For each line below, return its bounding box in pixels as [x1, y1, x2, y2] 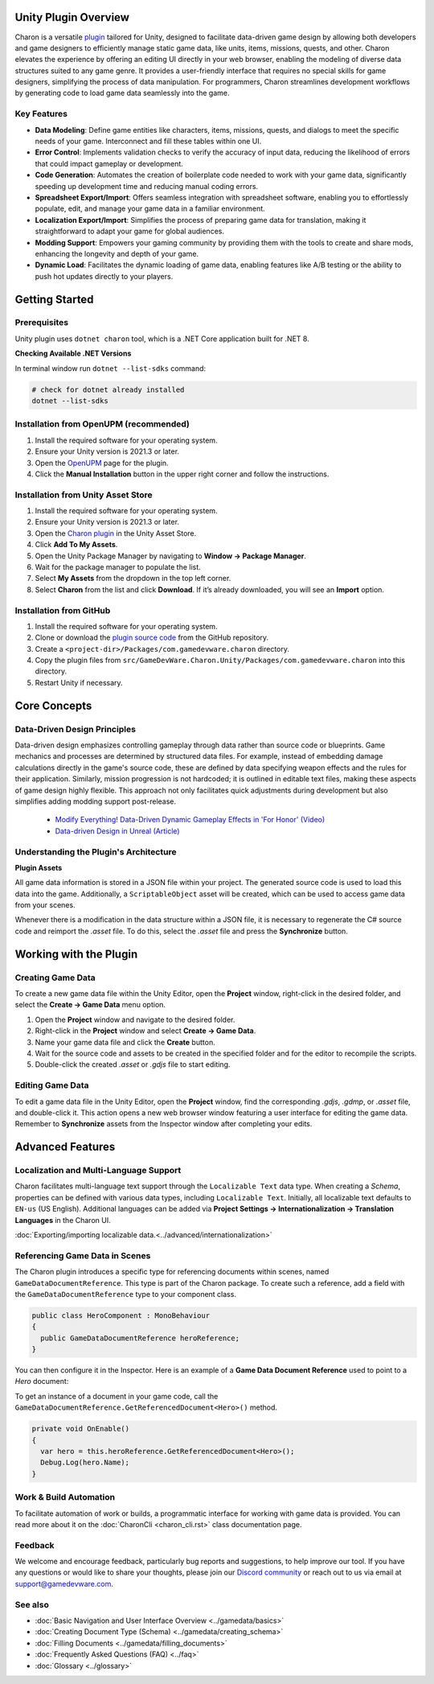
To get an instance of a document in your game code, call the [14, 1391, 219, 1401]
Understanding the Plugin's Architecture [14, 846, 177, 857]
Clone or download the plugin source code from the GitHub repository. [35, 632, 269, 643]
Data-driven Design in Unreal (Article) [55, 826, 180, 836]
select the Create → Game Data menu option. [14, 1000, 166, 1010]
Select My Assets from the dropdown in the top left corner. [35, 574, 231, 583]
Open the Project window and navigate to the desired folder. [35, 1015, 235, 1024]
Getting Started [14, 292, 94, 306]
